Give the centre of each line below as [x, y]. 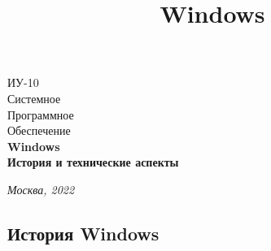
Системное [34, 98]
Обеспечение [39, 130]
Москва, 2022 [41, 189]
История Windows [83, 233]
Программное [41, 114]
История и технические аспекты [93, 162]
